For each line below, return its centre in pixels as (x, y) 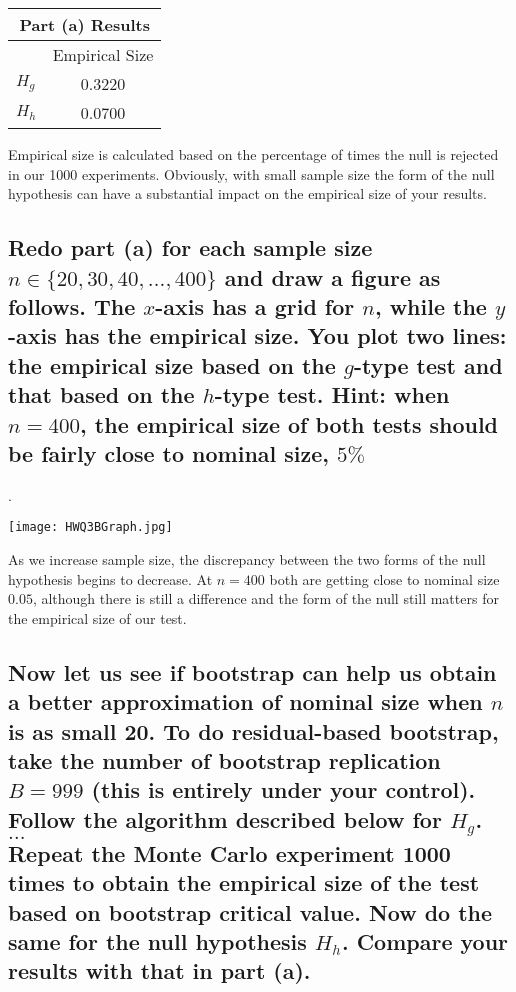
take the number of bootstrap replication (224, 759)
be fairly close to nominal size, (169, 452)
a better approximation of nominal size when (245, 701)
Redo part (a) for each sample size (190, 247)
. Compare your (425, 941)
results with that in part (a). (159, 970)
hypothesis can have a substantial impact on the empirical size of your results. (247, 193)
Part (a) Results (84, 24)
